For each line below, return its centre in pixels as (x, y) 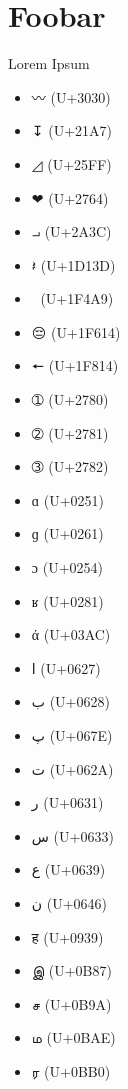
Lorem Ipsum (49, 63)
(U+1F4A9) (77, 298)
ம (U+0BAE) (73, 1037)
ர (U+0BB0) (71, 1070)
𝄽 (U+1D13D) (73, 264)
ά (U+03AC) (71, 634)
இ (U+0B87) (71, 970)
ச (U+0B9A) (71, 1003)
